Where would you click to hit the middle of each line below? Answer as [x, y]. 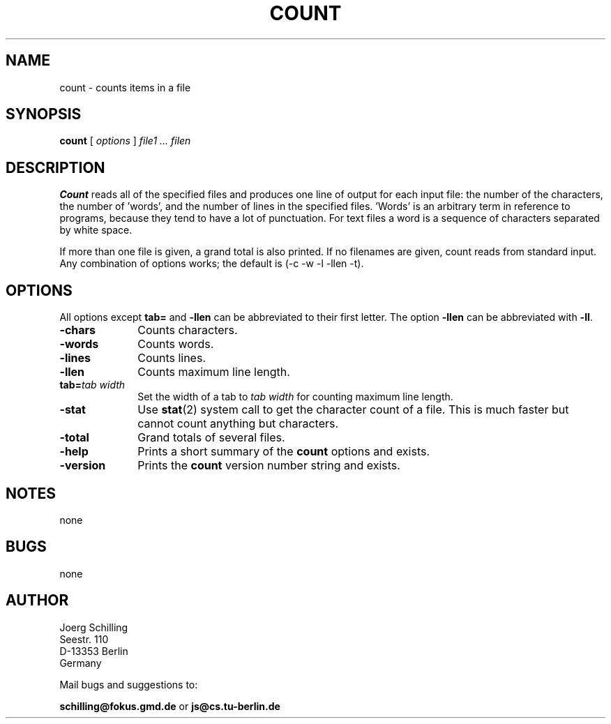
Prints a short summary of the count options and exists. [284, 452]
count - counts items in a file [125, 87]
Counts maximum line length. [214, 372]
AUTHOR [37, 601]
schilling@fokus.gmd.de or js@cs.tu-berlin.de [170, 706]
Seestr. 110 [84, 639]
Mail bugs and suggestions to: [129, 684]
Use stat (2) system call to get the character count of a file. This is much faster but [353, 410]
